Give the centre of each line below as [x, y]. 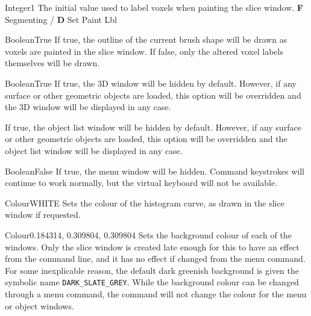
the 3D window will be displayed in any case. [88, 107]
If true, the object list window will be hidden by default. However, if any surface [153, 127]
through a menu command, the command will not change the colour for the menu [156, 293]
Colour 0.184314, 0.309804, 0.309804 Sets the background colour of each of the [148, 234]
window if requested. [43, 215]
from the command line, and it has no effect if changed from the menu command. [155, 259]
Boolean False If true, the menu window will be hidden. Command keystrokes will [155, 171]
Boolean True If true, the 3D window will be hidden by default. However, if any [151, 83]
